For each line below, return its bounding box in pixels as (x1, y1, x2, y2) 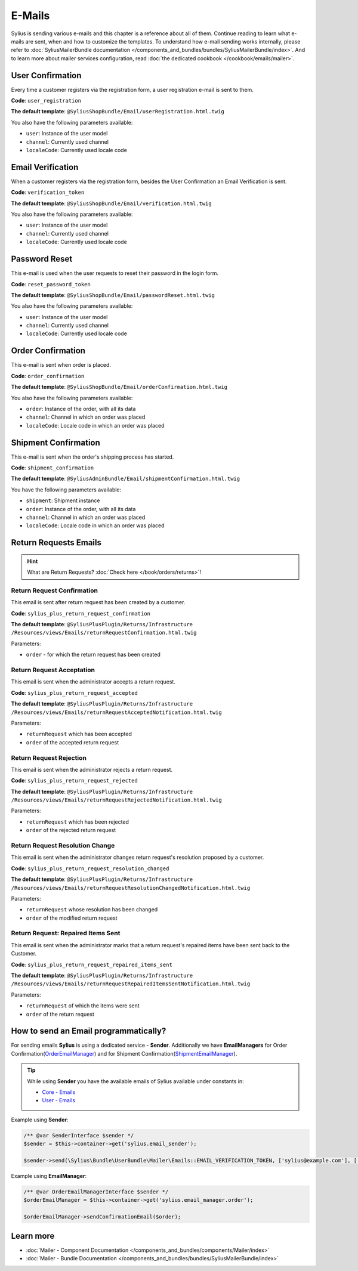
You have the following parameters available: (11, 486, 122, 493)
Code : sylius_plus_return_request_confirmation (11, 610, 150, 617)
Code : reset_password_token (11, 280, 91, 287)
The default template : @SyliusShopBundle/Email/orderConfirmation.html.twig (11, 384, 228, 391)
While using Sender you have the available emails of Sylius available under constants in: (27, 1077, 244, 1085)
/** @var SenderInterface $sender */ (23, 1132, 134, 1139)
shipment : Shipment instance (26, 497, 100, 504)
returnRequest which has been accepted (26, 731, 132, 738)
